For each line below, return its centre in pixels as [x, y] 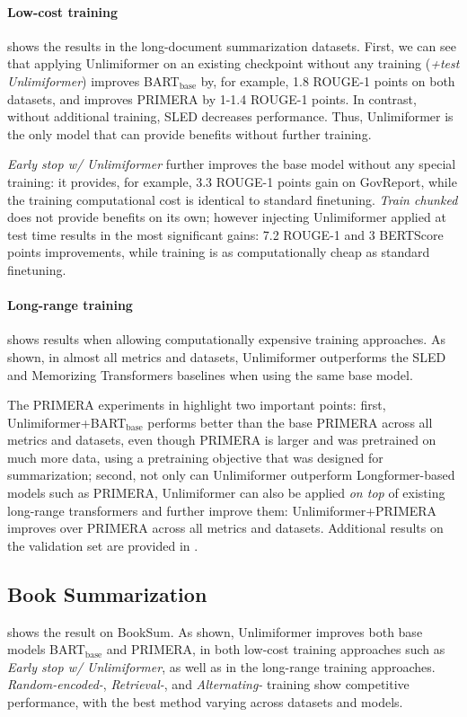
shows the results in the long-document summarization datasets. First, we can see [232, 45]
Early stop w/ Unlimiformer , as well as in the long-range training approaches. [221, 666]
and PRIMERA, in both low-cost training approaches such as [276, 649]
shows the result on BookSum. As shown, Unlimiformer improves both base [215, 631]
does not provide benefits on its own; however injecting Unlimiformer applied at [227, 217]
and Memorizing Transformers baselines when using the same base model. [210, 374]
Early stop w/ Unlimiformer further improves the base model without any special [232, 164]
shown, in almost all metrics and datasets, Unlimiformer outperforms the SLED [227, 356]
